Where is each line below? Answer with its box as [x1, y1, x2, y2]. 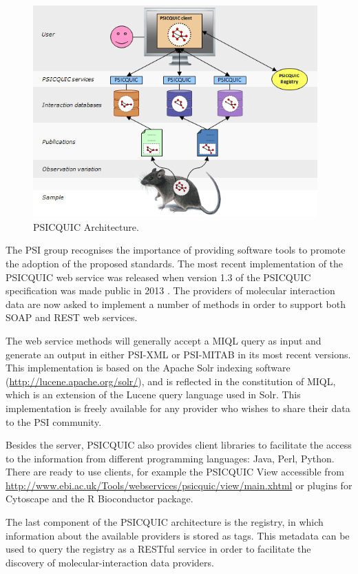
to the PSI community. [6, 414, 102, 429]
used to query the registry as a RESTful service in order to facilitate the [6, 542, 311, 556]
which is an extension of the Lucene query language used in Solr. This [6, 387, 301, 402]
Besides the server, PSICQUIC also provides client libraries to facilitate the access [6, 438, 352, 452]
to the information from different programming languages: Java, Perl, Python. [6, 451, 335, 465]
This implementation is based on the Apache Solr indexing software [6, 360, 291, 375]
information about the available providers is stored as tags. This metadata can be [6, 528, 350, 542]
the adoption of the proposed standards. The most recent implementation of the [6, 256, 344, 270]
